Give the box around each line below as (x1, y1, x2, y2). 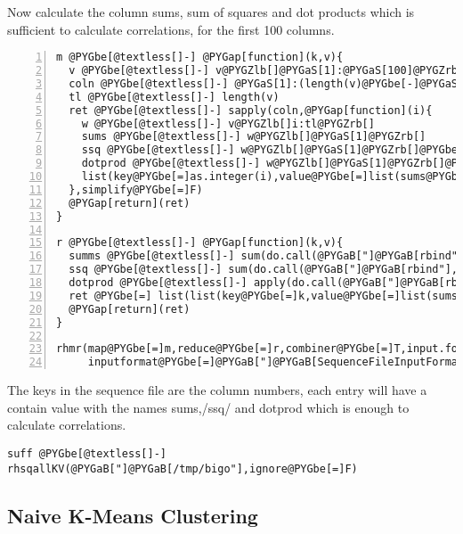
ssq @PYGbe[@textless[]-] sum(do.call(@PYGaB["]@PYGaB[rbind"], (69, 263, 459, 276)
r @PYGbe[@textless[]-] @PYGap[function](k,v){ (56, 236, 344, 250)
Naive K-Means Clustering (7, 501, 258, 529)
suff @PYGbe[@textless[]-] (7, 447, 167, 460)
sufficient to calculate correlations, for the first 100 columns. (7, 20, 335, 38)
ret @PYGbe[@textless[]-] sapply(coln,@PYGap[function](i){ (69, 103, 433, 117)
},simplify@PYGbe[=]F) (69, 183, 203, 196)
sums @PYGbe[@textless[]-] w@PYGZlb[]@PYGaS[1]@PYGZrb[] (81, 130, 426, 144)
